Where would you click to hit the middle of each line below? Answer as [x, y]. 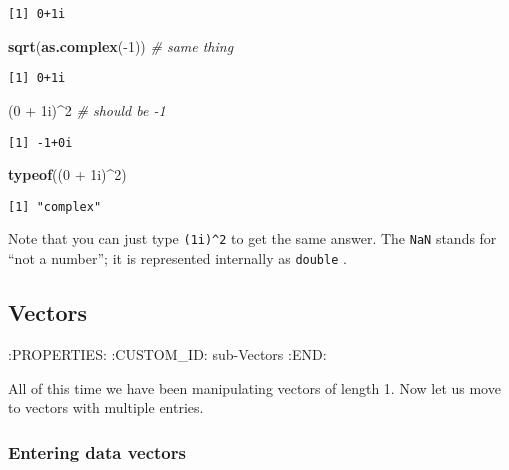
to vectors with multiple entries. [106, 407]
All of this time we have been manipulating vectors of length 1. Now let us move [254, 387]
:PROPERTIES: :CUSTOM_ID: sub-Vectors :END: [167, 353]
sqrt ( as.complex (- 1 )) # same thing [121, 45]
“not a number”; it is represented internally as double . [177, 258]
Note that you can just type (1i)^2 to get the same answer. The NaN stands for [252, 238]
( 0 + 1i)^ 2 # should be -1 [87, 109]
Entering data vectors [97, 451]
